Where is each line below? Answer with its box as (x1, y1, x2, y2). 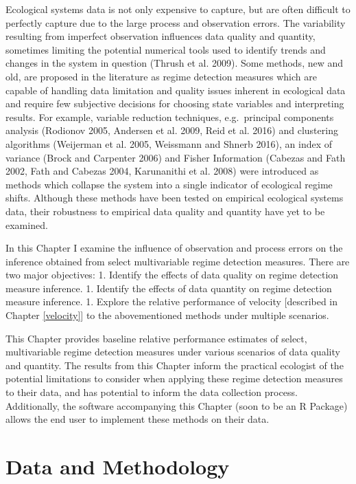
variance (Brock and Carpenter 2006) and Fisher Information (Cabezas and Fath (5, 150, 346, 164)
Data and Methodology (5, 452, 230, 480)
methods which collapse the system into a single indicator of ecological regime (5, 177, 333, 191)
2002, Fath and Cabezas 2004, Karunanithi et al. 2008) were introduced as (5, 164, 319, 178)
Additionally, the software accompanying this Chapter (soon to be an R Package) (5, 398, 348, 412)
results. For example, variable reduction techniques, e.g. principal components (5, 109, 334, 124)
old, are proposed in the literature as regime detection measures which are (5, 69, 317, 83)
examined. (5, 217, 48, 232)
